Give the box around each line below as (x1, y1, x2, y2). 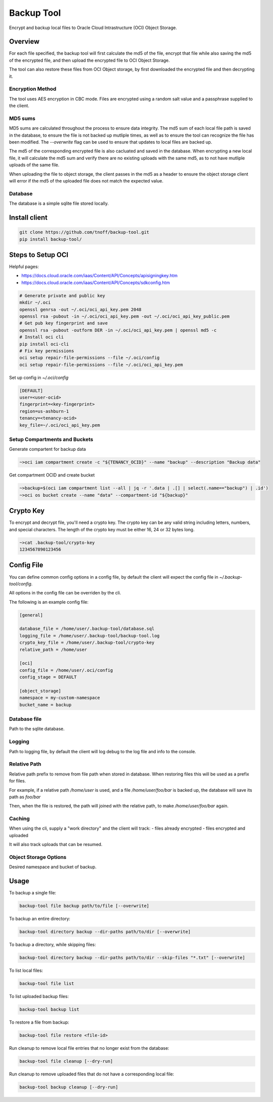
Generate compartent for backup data (9, 446, 86, 452)
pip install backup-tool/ (19, 236, 82, 242)
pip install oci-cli (19, 341, 69, 347)
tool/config (9, 581, 31, 587)
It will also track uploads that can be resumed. (9, 842, 103, 847)
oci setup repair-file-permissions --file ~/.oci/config (19, 355, 160, 361)
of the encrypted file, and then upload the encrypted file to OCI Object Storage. (9, 57, 170, 63)
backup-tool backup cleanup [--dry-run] (19, 1084, 118, 1090)
